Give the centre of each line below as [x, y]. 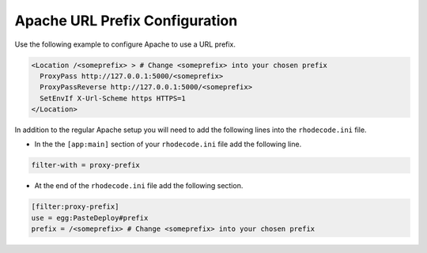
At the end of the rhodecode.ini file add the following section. [139, 186]
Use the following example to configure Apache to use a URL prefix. [125, 44]
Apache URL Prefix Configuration [126, 21]
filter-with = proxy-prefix [85, 165]
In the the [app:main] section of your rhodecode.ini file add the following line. [168, 144]
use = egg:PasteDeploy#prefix [90, 218]
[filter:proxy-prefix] [75, 207]
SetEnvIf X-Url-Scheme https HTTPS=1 [113, 98]
